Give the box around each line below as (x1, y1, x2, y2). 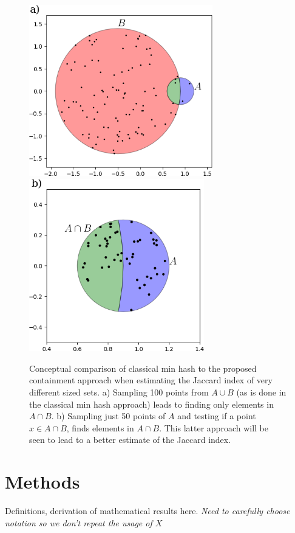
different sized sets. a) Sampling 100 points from (29, 385, 209, 398)
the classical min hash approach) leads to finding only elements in (29, 397, 274, 410)
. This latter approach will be (159, 421, 268, 434)
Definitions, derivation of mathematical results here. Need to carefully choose (5, 504, 290, 517)
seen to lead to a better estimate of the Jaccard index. (29, 433, 231, 446)
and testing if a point (177, 409, 256, 422)
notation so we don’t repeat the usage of (5, 516, 152, 529)
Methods (5, 469, 80, 494)
